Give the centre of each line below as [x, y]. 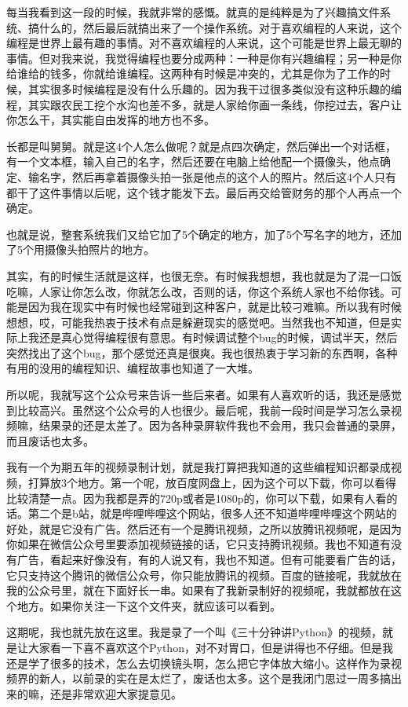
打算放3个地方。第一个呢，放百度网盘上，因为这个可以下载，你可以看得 [212, 483]
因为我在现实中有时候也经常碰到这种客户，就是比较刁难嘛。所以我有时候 [215, 307]
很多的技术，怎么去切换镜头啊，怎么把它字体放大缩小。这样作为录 [220, 663]
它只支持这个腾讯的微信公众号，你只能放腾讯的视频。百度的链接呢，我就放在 [204, 575]
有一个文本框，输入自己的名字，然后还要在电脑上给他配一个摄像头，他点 [193, 161]
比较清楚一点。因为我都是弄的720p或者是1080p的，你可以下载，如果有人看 [197, 498]
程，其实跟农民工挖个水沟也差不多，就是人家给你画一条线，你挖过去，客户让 [204, 104]
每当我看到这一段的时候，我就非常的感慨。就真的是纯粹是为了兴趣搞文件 [193, 12]
